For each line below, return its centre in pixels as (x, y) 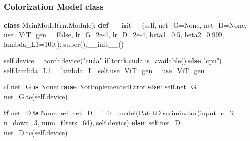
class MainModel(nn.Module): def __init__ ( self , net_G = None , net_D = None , (125, 25)
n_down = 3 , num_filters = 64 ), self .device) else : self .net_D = (96, 122)
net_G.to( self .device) (36, 96)
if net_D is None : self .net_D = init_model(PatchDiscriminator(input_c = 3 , (120, 113)
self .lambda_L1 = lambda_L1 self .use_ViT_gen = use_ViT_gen (104, 70)
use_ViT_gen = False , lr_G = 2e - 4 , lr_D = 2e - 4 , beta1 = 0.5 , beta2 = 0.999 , (114, 34)
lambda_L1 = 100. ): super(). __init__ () (64, 44)
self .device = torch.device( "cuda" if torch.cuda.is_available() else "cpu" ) (113, 60)
